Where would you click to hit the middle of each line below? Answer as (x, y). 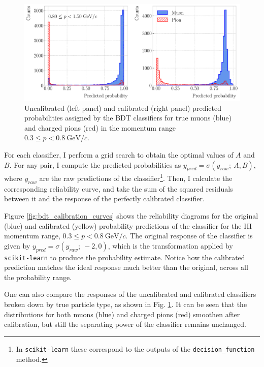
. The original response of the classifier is (189, 236)
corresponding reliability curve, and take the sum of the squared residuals (119, 188)
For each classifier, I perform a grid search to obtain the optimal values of (119, 155)
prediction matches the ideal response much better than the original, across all (126, 267)
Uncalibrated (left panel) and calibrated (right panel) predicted (123, 108)
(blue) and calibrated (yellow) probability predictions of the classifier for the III (128, 225)
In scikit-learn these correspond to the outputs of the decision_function (135, 348)
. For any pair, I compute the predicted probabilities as (95, 164)
